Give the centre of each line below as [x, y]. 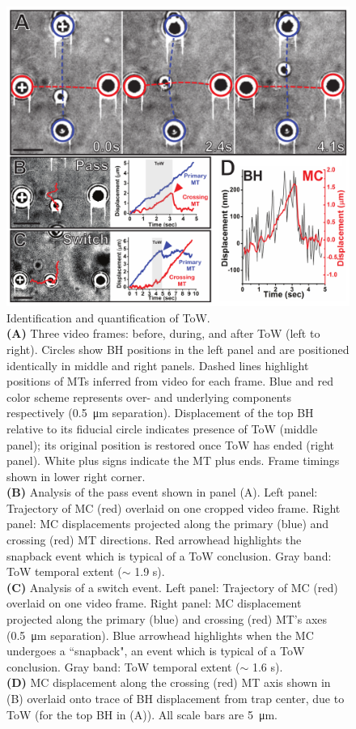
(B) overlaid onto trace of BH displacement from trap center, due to [176, 699]
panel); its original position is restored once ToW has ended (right [171, 444]
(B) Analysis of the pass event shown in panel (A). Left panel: [162, 492]
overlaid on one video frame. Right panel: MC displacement [154, 603]
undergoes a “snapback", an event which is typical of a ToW [156, 651]
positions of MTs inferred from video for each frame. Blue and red [170, 381]
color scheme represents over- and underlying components [149, 396]
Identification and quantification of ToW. [108, 317]
